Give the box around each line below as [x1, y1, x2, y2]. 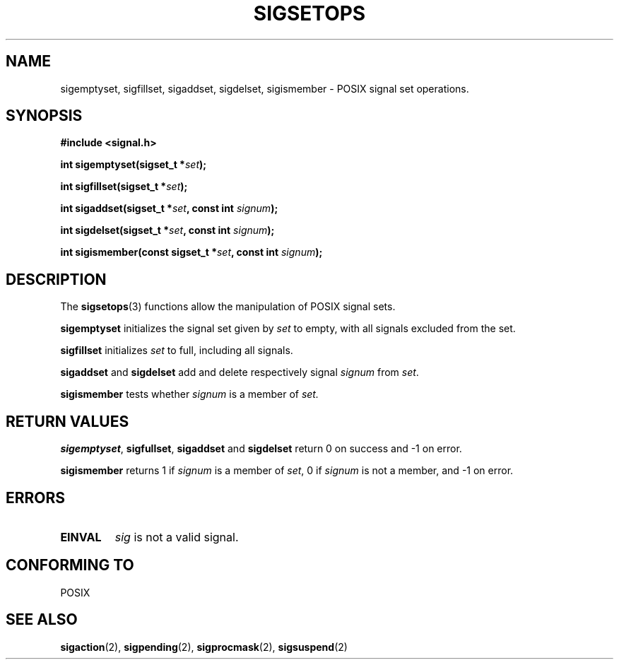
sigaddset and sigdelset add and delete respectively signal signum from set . [60, 366, 419, 379]
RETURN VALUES [6, 412, 129, 430]
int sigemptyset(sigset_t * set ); [60, 158, 207, 171]
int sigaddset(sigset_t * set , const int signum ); [60, 202, 278, 215]
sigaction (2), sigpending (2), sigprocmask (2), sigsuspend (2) [60, 640, 348, 653]
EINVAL [60, 529, 102, 544]
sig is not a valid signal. [114, 529, 239, 544]
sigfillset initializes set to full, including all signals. [60, 344, 293, 357]
